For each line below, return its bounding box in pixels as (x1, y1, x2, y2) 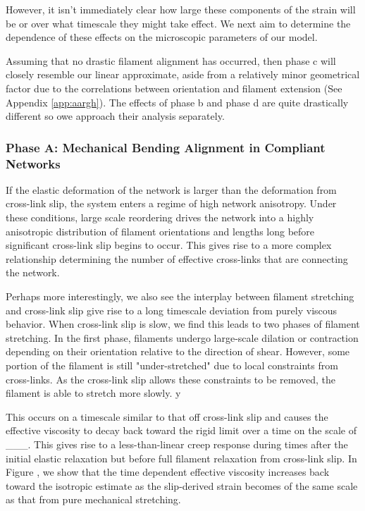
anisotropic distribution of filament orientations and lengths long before (6, 223, 315, 238)
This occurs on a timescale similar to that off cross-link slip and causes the (6, 409, 328, 424)
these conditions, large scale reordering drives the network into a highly (6, 210, 314, 225)
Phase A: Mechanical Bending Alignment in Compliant (6, 138, 326, 156)
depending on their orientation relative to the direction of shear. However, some (6, 344, 350, 359)
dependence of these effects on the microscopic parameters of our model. (6, 30, 318, 44)
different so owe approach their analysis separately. (6, 109, 225, 123)
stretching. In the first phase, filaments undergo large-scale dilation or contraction (6, 330, 359, 345)
